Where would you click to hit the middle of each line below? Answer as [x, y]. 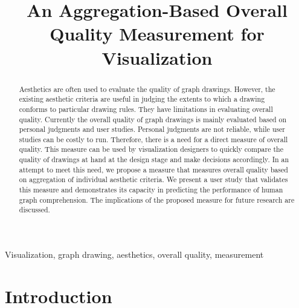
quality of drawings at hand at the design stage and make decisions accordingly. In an [154, 159]
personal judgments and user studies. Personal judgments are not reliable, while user [152, 129]
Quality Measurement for [157, 34]
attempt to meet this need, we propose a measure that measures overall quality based [153, 169]
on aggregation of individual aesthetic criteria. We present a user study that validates [153, 179]
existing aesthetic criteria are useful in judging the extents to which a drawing [142, 99]
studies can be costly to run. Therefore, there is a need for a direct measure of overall [153, 139]
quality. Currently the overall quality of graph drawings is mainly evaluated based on [153, 119]
